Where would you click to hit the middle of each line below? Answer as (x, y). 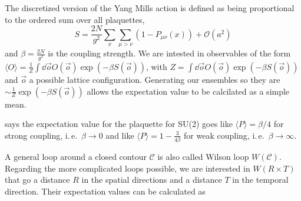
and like (120, 135)
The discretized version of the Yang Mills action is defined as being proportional (150, 8)
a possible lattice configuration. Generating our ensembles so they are (155, 79)
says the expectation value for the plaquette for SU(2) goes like (119, 124)
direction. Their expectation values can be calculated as (105, 191)
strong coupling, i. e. (41, 135)
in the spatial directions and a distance (152, 180)
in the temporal (260, 180)
